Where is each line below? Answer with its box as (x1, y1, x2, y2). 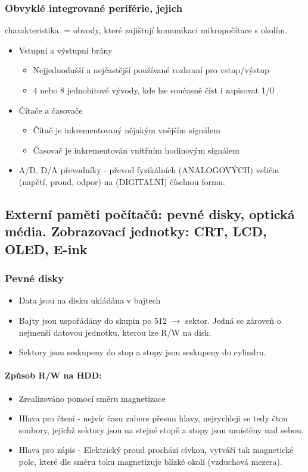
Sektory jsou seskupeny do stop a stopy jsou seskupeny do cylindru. (18, 346, 266, 358)
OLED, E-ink (5, 239, 88, 258)
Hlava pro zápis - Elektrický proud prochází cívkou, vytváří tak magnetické (18, 443, 294, 456)
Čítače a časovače (18, 104, 83, 116)
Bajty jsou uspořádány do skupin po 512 (18, 314, 167, 326)
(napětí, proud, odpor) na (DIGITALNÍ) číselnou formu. (18, 175, 225, 187)
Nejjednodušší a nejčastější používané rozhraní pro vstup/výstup (33, 64, 269, 76)
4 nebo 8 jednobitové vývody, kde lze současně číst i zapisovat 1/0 (33, 84, 274, 96)
